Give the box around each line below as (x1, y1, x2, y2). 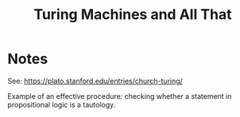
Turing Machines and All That (33, 6, 232, 24)
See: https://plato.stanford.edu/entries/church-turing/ (7, 76, 184, 85)
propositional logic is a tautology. (7, 100, 116, 109)
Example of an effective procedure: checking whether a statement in (7, 91, 232, 100)
